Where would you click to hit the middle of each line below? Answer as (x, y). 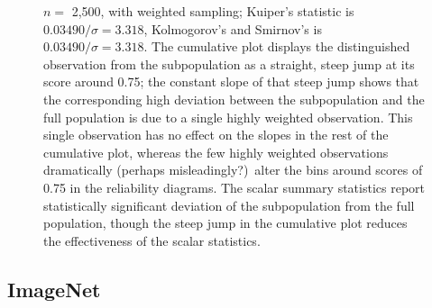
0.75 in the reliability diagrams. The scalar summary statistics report (234, 187)
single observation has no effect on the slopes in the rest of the (216, 135)
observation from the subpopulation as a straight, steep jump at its (229, 63)
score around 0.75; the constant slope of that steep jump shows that (231, 82)
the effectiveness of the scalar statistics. (152, 240)
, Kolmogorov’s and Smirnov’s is (233, 28)
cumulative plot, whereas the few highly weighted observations (216, 152)
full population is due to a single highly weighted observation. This (228, 117)
